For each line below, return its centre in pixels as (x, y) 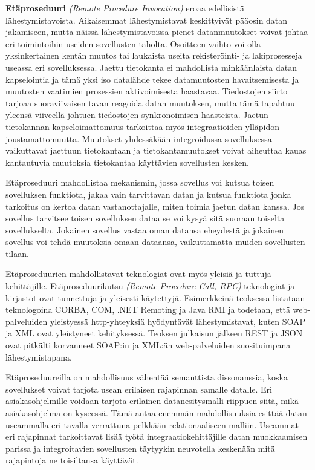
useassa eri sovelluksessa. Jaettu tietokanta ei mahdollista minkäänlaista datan (151, 67)
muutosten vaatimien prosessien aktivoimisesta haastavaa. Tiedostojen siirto (147, 91)
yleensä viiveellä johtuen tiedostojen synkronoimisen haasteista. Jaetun (137, 115)
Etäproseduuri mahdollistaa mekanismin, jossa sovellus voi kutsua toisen (140, 182)
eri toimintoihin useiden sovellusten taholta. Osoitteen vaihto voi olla (133, 43)
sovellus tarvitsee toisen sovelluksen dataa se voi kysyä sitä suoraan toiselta (145, 218)
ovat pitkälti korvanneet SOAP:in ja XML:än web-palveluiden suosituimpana (148, 345)
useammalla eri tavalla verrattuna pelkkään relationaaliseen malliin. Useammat (152, 424)
